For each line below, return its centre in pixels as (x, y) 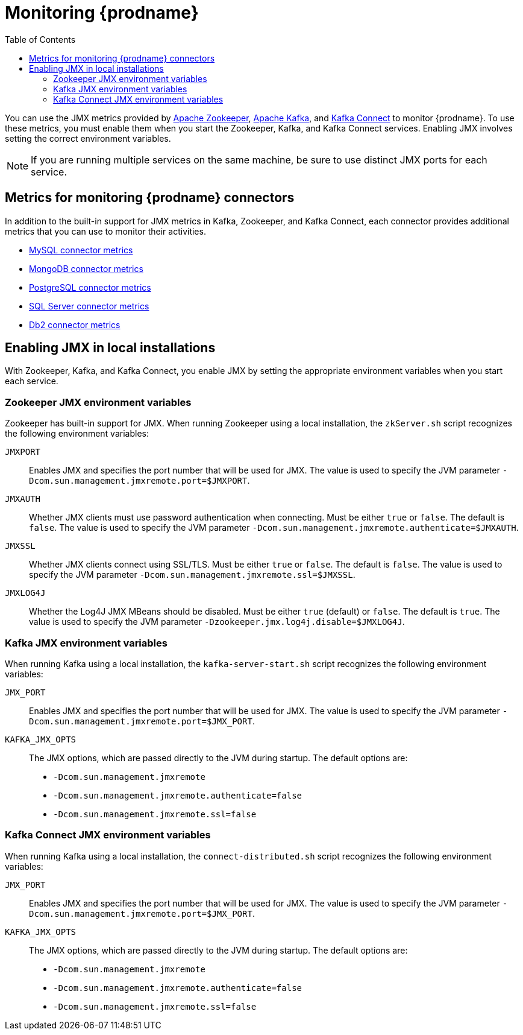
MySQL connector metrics (81, 250)
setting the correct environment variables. (88, 138)
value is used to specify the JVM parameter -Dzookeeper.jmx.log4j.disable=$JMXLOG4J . (217, 622)
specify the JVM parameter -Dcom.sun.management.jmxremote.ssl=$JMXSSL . (192, 575)
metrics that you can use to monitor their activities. (105, 231)
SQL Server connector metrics (89, 306)
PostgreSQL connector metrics (90, 287)
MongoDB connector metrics (86, 268)
